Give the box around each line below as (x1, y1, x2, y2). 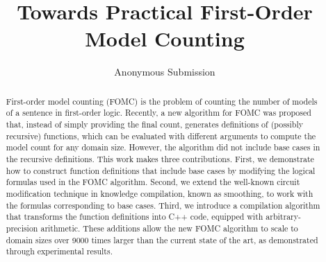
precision (6, 222, 38, 234)
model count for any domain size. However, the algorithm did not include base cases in (6, 141, 320, 153)
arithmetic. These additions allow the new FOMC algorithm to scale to (40, 222, 298, 234)
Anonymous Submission (114, 64, 215, 79)
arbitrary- (266, 211, 301, 222)
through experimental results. (6, 245, 113, 257)
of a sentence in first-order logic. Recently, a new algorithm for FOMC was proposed (6, 107, 311, 119)
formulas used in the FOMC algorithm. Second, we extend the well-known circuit (6, 176, 300, 188)
